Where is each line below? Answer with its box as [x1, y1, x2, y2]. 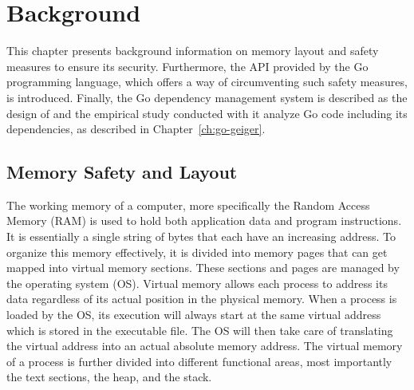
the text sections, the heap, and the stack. [6, 368, 212, 385]
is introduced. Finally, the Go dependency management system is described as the [6, 89, 408, 105]
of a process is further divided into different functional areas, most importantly [6, 353, 392, 369]
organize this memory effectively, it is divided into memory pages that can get [6, 243, 388, 260]
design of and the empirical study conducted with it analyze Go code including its [6, 104, 408, 121]
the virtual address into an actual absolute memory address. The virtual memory [6, 337, 403, 354]
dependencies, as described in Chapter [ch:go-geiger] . [6, 120, 266, 137]
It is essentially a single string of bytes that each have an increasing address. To [6, 228, 396, 245]
